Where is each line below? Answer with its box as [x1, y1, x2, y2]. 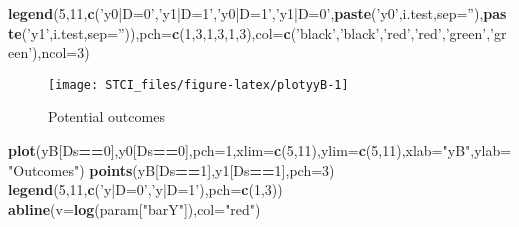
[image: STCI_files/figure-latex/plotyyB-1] [48, 77, 349, 92]
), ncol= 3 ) [32, 42, 90, 63]
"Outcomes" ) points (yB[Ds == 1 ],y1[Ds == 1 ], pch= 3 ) [8, 159, 335, 180]
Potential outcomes [48, 106, 165, 127]
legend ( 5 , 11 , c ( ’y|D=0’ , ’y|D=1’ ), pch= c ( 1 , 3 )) [8, 179, 283, 200]
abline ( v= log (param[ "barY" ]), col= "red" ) [8, 198, 261, 219]
